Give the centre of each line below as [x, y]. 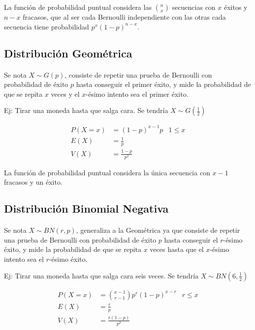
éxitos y [236, 7]
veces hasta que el [177, 249]
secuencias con [194, 7]
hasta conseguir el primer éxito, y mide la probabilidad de [163, 84]
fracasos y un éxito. [33, 182]
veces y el [65, 94]
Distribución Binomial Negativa [86, 208]
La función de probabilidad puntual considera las [78, 7]
